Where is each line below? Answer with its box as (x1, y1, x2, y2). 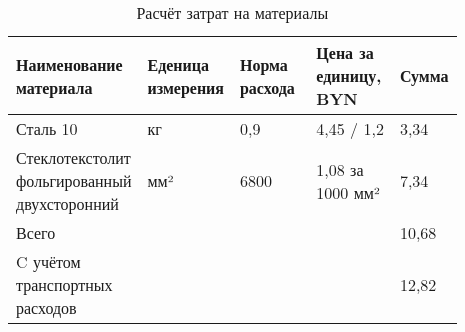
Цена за (316, 41, 374, 64)
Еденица (147, 52, 209, 76)
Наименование (16, 52, 123, 76)
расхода (239, 75, 295, 99)
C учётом (16, 250, 81, 273)
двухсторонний (16, 192, 119, 215)
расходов (16, 296, 77, 319)
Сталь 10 (16, 117, 78, 140)
